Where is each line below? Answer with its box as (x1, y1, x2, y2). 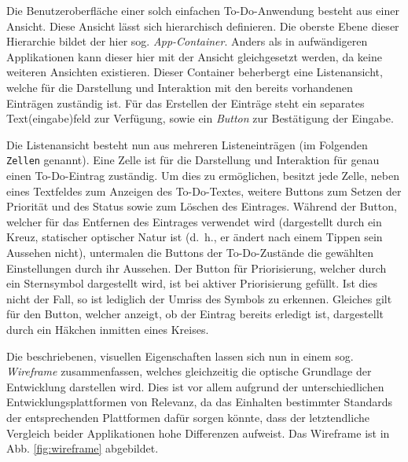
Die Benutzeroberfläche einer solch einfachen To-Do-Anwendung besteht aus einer (6, 2, 399, 18)
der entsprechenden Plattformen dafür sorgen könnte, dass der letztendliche (6, 409, 369, 425)
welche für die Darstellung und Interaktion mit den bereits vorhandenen (6, 79, 353, 95)
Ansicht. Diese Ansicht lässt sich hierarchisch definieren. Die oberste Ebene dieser (6, 17, 399, 34)
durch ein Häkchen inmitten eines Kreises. (6, 321, 209, 337)
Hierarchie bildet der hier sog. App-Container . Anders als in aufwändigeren (6, 33, 368, 49)
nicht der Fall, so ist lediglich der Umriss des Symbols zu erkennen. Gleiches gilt (6, 290, 392, 306)
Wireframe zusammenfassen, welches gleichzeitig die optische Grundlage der (6, 363, 372, 379)
